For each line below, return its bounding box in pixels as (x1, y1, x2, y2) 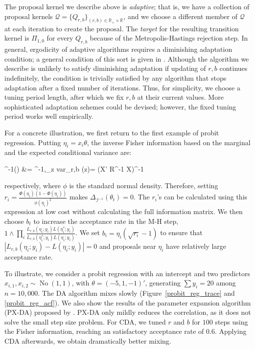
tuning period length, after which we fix (4, 92, 124, 102)
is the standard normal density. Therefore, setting (69, 180, 218, 190)
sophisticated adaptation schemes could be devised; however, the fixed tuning (4, 101, 236, 111)
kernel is (4, 33, 29, 43)
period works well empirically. (4, 111, 93, 121)
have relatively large (166, 241, 227, 251)
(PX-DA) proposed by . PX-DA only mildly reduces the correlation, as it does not (4, 307, 251, 317)
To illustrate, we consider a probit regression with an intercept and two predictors (4, 268, 250, 278)
